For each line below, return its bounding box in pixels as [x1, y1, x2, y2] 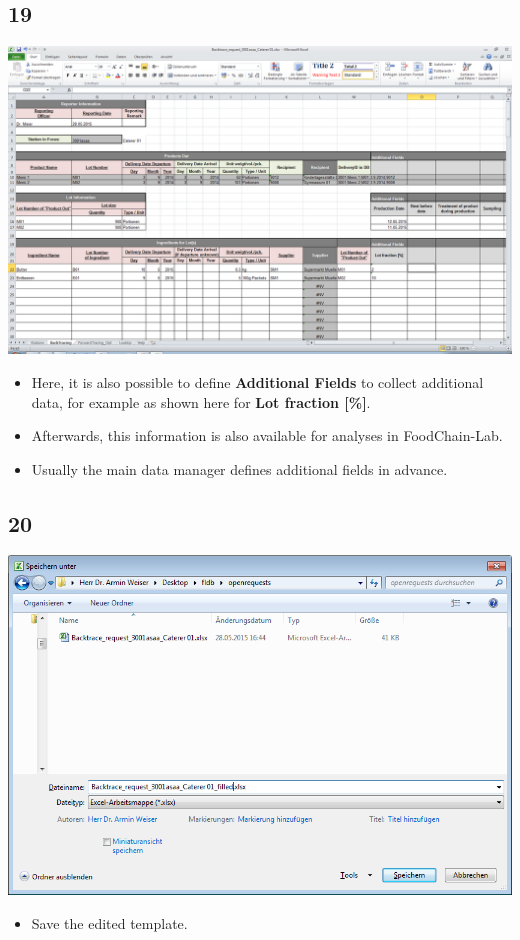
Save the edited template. [31, 912, 188, 933]
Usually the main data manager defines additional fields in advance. [31, 458, 448, 479]
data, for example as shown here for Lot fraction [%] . [31, 391, 371, 412]
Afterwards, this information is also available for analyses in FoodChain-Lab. [31, 425, 503, 446]
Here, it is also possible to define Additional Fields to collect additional [31, 371, 484, 392]
